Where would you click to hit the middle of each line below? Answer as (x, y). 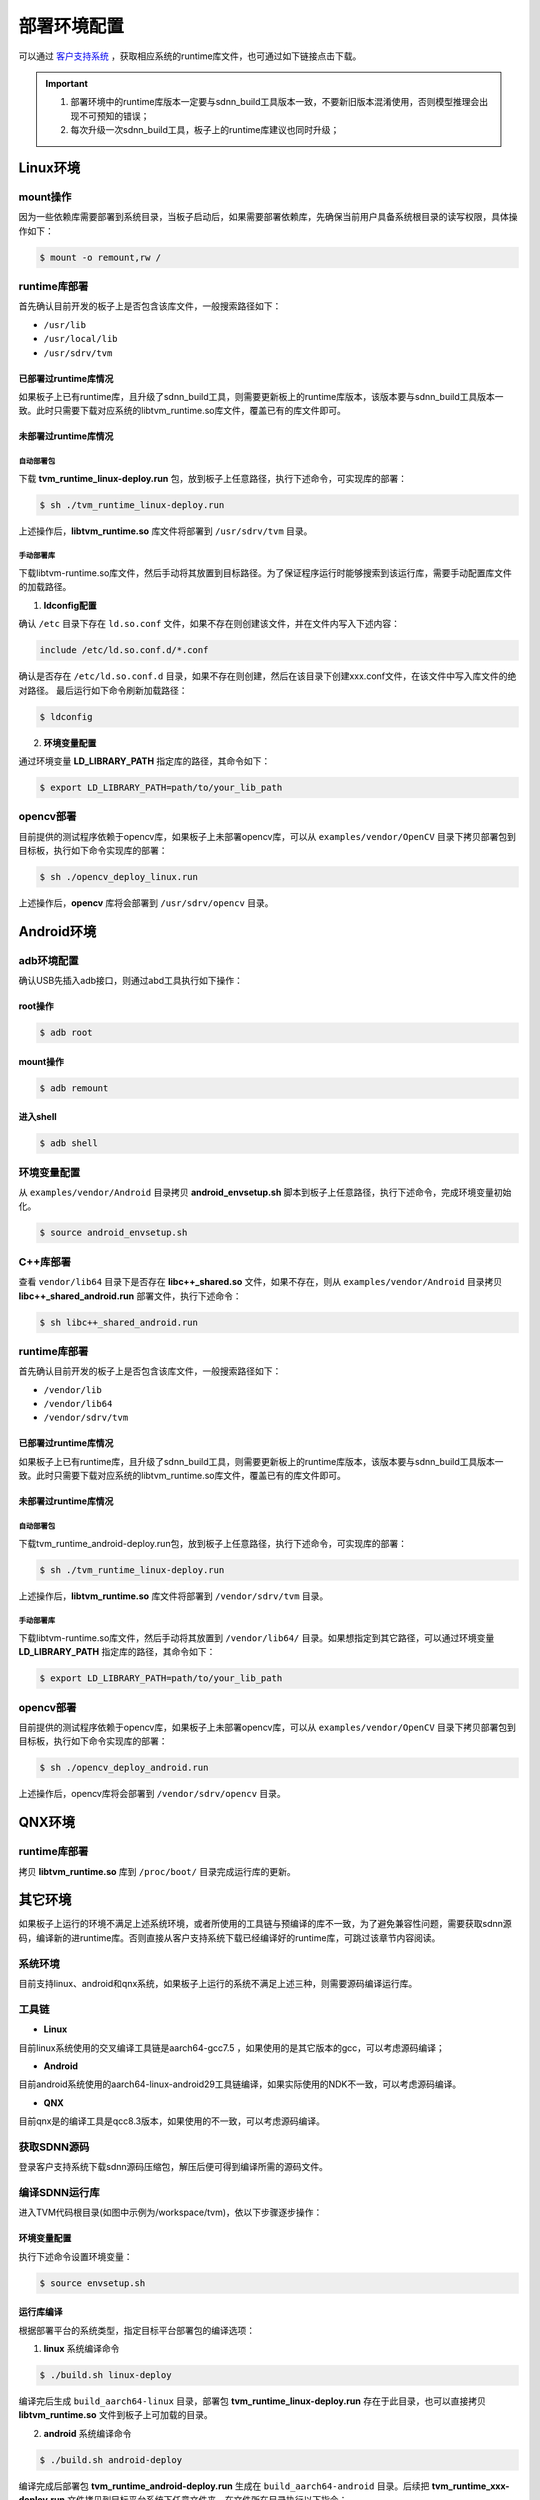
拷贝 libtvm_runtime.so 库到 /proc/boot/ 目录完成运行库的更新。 (157, 1871)
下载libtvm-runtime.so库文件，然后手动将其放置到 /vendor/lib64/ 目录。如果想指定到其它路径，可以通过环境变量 (256, 1637)
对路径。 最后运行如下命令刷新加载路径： (103, 690)
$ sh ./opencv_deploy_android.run (124, 1768)
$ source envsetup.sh (92, 2283)
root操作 (36, 1006)
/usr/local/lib (81, 339)
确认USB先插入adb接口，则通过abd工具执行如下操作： (131, 981)
